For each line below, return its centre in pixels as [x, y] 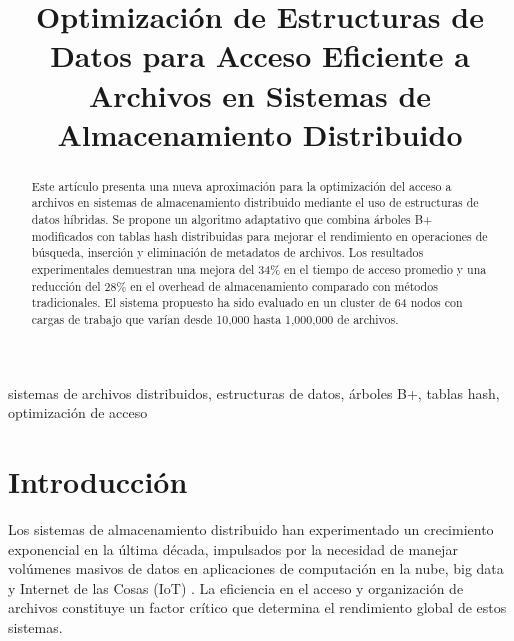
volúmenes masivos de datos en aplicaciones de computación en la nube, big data [256, 568]
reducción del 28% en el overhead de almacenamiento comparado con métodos [234, 285]
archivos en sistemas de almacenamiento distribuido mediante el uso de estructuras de [255, 202]
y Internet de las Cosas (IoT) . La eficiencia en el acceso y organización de [236, 587]
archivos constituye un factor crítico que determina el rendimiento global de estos [257, 607]
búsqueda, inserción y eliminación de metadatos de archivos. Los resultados [227, 252]
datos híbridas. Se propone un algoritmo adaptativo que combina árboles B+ [232, 219]
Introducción [98, 481]
